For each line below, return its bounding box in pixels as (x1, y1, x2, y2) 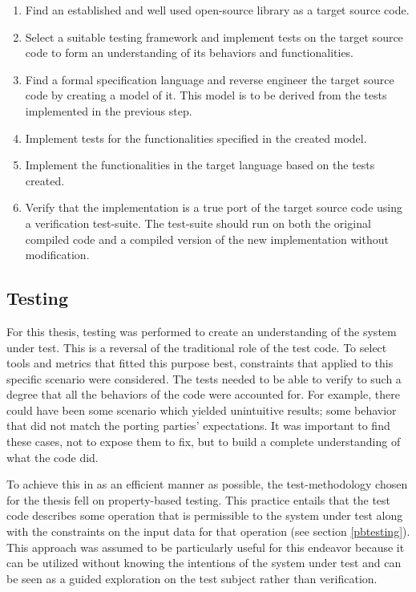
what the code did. (6, 448, 99, 465)
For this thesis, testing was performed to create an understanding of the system (6, 322, 397, 339)
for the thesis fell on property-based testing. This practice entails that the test (6, 491, 391, 508)
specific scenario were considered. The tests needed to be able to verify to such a (6, 370, 402, 387)
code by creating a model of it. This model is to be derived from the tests (25, 87, 387, 103)
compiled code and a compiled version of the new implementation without (25, 230, 389, 247)
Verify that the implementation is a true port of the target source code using (25, 199, 402, 216)
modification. (25, 246, 90, 263)
